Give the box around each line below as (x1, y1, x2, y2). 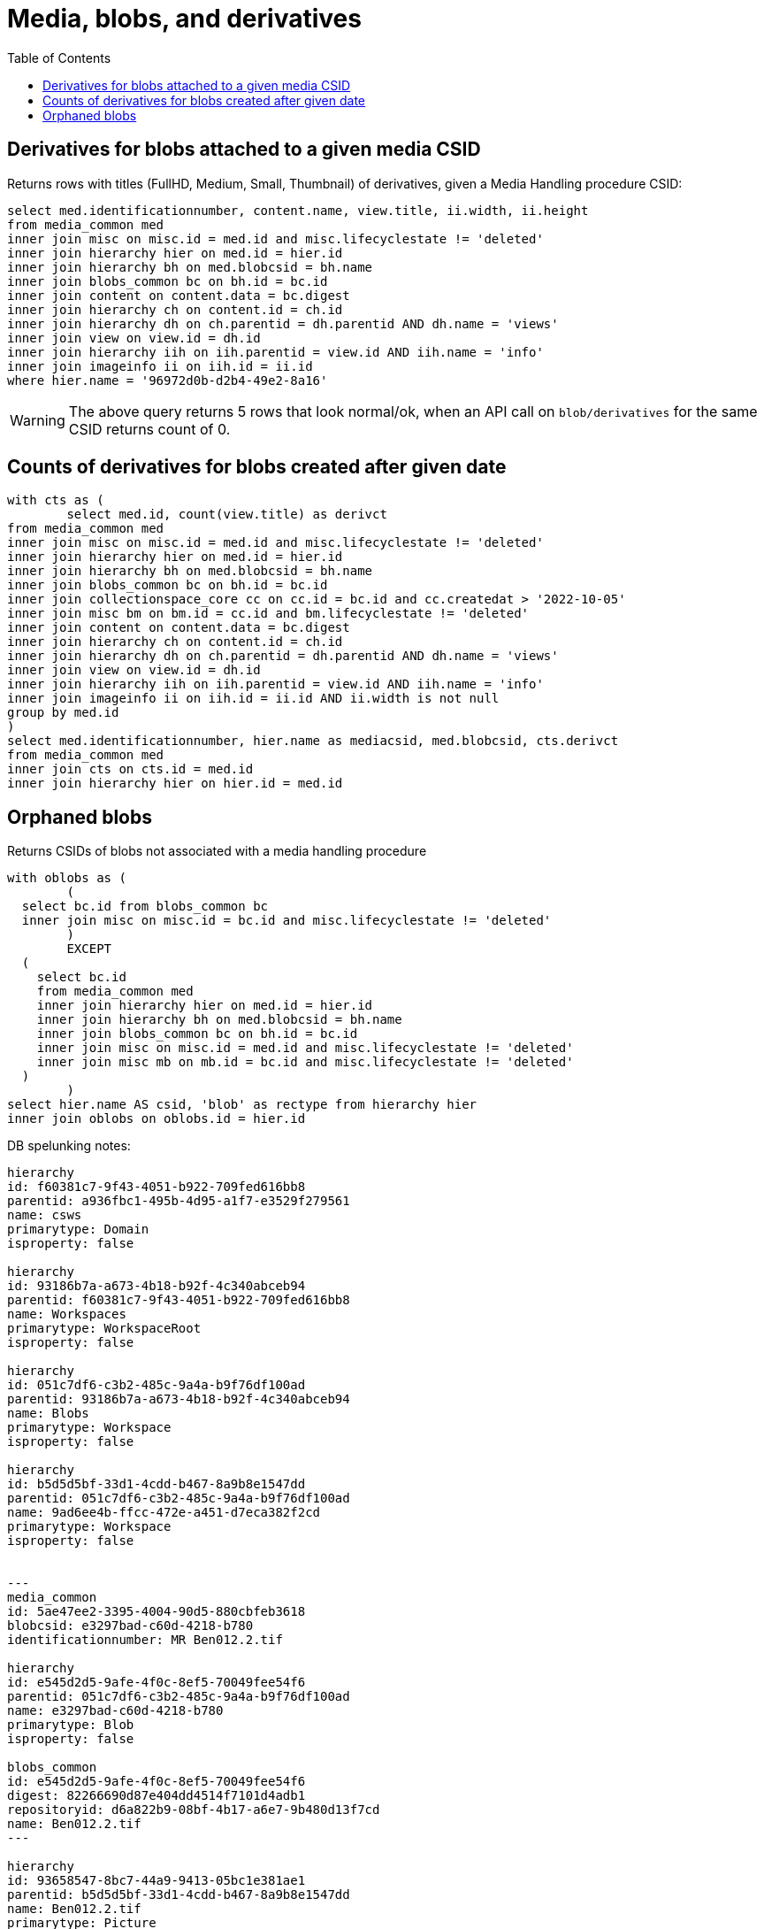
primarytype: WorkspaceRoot (7, 1321, 202, 1336)
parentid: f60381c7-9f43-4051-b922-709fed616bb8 (7, 1293, 350, 1308)
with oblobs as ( (7, 871, 126, 886)
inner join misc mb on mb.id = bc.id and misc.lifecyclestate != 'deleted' (36, 1055, 574, 1070)
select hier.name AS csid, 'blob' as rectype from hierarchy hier (7, 1097, 477, 1112)
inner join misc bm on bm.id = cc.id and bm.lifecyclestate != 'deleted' (7, 606, 530, 621)
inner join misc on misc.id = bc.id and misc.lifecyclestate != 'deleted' (21, 913, 552, 928)
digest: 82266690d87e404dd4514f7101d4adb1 (7, 1788, 306, 1803)
